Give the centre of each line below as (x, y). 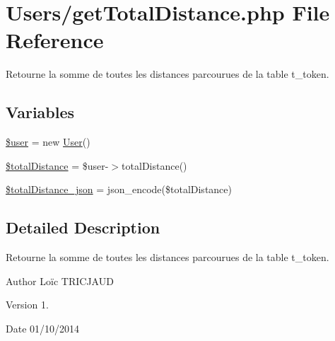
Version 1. (27, 305)
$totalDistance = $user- (57, 165)
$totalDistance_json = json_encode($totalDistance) (119, 189)
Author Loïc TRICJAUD (60, 281)
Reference (55, 40)
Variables (40, 112)
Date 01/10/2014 (43, 328)
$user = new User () (48, 142)
